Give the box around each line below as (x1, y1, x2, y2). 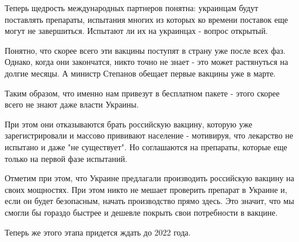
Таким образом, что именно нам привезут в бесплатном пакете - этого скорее (5, 87, 280, 99)
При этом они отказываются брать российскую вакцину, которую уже (5, 117, 252, 130)
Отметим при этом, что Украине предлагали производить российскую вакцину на (5, 172, 294, 184)
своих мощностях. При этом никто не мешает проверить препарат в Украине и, (5, 183, 287, 195)
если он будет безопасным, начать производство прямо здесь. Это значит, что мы (5, 195, 294, 207)
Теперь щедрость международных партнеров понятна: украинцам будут (5, 2, 259, 13)
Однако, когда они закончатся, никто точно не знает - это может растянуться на (5, 56, 288, 68)
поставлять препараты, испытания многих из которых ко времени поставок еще (5, 13, 288, 25)
